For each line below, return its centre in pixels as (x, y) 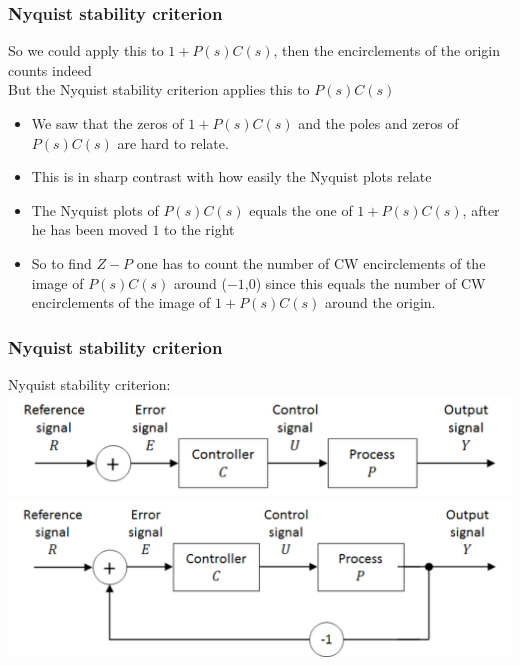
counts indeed (50, 69)
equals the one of (301, 209)
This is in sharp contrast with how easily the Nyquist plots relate (231, 176)
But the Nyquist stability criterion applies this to (159, 89)
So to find (61, 262)
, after (481, 209)
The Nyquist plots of (95, 209)
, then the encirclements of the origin (387, 50)
